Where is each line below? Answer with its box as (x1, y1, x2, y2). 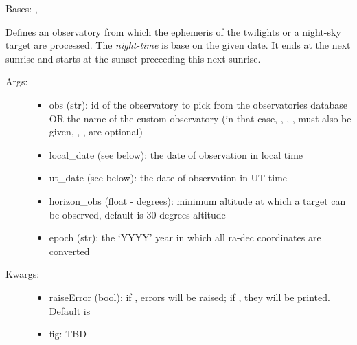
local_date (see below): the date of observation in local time (49, 147, 303, 162)
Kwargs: (5, 267, 40, 281)
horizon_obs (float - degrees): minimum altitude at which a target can (49, 193, 346, 208)
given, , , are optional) (49, 124, 143, 139)
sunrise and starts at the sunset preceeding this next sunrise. (5, 51, 261, 65)
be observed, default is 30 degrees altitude (49, 207, 226, 221)
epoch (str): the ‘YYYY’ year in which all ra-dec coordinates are (49, 230, 321, 245)
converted (49, 243, 90, 258)
